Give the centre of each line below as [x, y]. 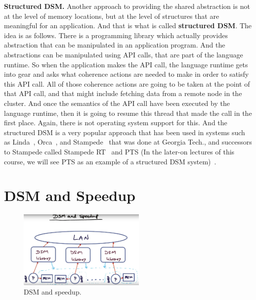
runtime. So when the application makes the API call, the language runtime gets [126, 64]
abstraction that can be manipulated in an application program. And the [115, 45]
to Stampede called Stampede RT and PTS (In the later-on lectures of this [119, 151]
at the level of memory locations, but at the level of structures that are [112, 16]
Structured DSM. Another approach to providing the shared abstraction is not [127, 6]
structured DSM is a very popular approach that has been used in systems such [125, 132]
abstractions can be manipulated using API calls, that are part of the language [124, 54]
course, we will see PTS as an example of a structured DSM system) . [110, 161]
